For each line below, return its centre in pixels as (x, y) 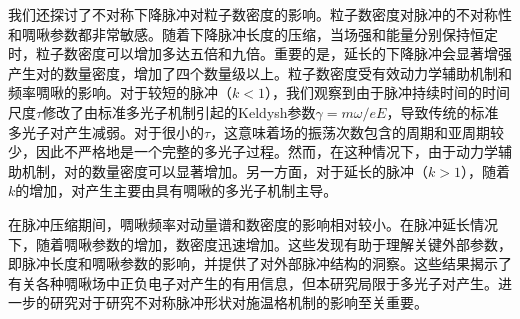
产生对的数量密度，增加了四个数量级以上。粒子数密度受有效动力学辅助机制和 (260, 72)
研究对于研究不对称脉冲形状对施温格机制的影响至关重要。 (238, 302)
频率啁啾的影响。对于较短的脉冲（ (120, 92)
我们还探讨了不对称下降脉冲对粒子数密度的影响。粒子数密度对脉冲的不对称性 (260, 14)
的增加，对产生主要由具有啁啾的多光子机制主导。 (176, 190)
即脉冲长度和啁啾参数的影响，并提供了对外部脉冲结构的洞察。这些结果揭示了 (260, 263)
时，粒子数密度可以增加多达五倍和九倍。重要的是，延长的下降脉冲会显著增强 (260, 53)
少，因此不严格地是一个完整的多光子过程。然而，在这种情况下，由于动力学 (253, 151)
